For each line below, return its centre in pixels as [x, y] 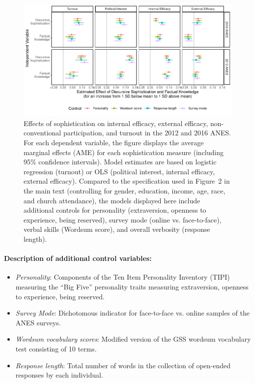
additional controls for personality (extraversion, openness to [115, 210]
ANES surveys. [38, 322]
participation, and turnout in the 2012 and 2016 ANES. [147, 133]
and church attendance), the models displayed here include [112, 200]
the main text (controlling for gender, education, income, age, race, [125, 191]
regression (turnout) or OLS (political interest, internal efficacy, [119, 171]
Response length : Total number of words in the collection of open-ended [123, 365]
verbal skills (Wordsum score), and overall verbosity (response [117, 229]
